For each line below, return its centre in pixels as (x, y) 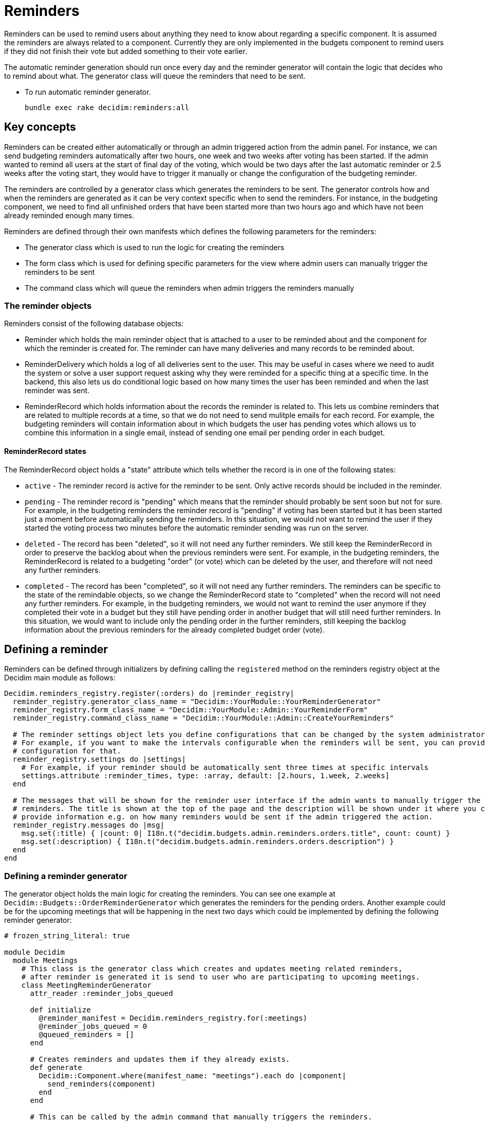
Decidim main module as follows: (60, 678)
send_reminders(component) (102, 1084)
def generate (56, 1068)
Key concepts (40, 127)
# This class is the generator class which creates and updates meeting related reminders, (212, 969)
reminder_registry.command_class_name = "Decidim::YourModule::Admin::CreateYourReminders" (203, 718)
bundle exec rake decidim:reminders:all (107, 107)
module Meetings (45, 961)
